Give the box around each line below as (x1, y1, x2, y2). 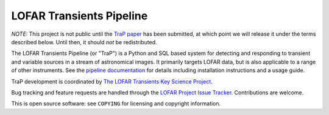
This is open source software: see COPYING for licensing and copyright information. (11, 100, 221, 107)
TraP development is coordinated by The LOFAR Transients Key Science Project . (11, 77, 213, 85)
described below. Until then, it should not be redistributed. (11, 38, 158, 45)
